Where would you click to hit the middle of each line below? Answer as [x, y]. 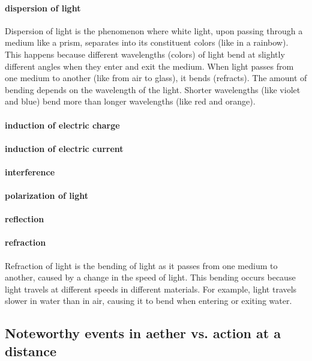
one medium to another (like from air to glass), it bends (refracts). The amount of [156, 78]
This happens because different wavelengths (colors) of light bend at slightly [145, 54]
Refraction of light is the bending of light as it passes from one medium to [141, 265]
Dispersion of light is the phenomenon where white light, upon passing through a [154, 30]
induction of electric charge [62, 125]
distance [31, 350]
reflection [25, 219]
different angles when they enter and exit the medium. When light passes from [149, 66]
